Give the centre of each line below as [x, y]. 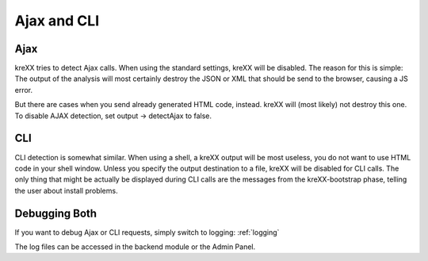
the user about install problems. [66, 190]
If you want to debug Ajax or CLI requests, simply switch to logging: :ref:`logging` [147, 232]
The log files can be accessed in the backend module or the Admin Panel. [135, 247]
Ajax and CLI [57, 21]
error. [24, 90]
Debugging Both [56, 213]
